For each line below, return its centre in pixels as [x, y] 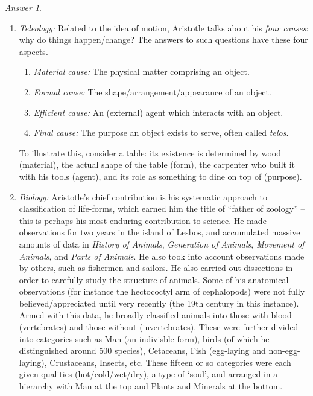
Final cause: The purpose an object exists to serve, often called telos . [161, 133]
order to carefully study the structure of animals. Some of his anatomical [154, 279]
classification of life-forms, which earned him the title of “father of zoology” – [162, 209]
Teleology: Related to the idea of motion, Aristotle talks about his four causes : [164, 27]
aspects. [33, 51]
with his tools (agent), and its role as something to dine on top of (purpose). [160, 176]
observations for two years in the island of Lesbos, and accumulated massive [160, 232]
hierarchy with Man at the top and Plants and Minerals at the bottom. [151, 386]
